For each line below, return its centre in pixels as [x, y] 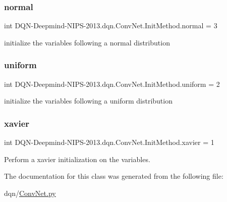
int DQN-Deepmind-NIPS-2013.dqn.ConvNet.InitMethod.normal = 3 [111, 26]
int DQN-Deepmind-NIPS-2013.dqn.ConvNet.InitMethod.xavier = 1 [109, 142]
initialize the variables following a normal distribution [87, 42]
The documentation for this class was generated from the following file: [114, 176]
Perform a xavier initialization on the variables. [77, 159]
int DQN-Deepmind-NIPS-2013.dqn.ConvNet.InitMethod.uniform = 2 [112, 84]
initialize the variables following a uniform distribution [88, 101]
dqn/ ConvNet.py [30, 193]
